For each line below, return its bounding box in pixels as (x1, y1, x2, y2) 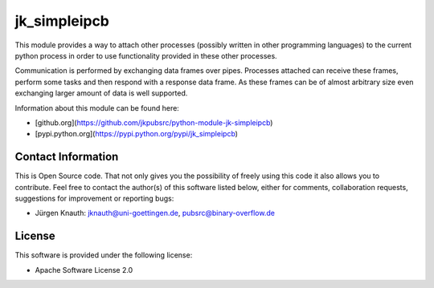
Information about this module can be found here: (14, 103, 180, 112)
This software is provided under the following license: (14, 250, 193, 260)
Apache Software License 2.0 (35, 265, 133, 274)
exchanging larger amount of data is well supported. (14, 88, 188, 98)
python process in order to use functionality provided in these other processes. (14, 51, 277, 60)
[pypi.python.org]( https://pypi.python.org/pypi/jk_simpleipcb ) (35, 129, 239, 139)
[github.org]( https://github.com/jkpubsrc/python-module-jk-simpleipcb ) (35, 117, 273, 128)
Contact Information (14, 150, 119, 164)
